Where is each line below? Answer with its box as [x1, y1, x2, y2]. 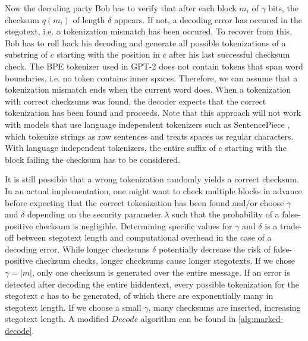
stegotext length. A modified [5, 312, 109, 325]
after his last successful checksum [169, 48, 290, 61]
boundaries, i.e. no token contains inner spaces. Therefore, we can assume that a [5, 71, 298, 84]
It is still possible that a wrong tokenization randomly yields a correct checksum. [5, 173, 299, 185]
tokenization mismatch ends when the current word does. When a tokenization [5, 83, 291, 96]
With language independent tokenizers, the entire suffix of [5, 141, 216, 154]
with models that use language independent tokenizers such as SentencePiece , [5, 118, 290, 130]
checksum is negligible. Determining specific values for [35, 219, 232, 232]
